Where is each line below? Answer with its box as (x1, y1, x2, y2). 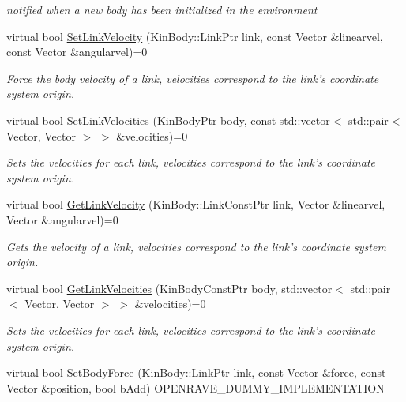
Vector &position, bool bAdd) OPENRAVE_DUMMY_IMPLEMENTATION (6, 379, 385, 396)
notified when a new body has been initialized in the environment (6, 2, 318, 17)
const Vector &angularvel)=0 (6, 43, 148, 60)
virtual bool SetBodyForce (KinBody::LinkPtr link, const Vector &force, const (6, 364, 386, 381)
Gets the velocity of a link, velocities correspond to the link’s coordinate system (6, 238, 386, 254)
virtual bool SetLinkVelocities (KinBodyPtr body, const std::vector (6, 111, 330, 128)
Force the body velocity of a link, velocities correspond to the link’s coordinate (6, 70, 379, 86)
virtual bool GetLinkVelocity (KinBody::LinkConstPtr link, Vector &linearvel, (6, 196, 385, 212)
